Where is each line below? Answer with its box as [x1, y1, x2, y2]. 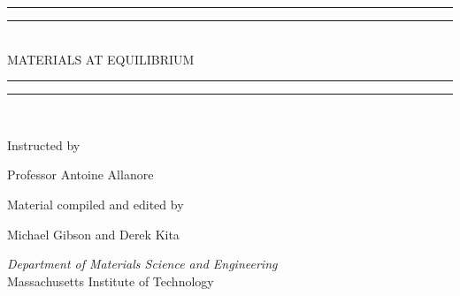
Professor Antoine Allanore [7, 165, 154, 184]
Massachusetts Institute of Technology [7, 271, 214, 290]
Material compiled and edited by [7, 194, 184, 213]
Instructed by [7, 135, 80, 154]
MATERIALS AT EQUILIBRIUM [7, 49, 195, 68]
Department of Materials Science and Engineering [7, 254, 278, 273]
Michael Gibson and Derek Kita [7, 224, 180, 243]
